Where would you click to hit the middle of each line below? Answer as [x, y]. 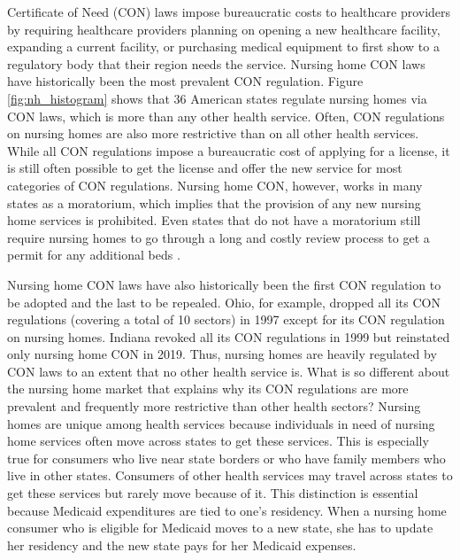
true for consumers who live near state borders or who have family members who [226, 458]
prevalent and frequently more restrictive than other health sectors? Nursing [214, 406]
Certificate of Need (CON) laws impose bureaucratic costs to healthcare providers [229, 12]
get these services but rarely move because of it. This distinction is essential [213, 493]
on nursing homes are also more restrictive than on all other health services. [213, 133]
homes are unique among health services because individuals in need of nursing [221, 423]
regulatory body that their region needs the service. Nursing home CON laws [216, 63]
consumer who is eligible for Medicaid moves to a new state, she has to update [220, 528]
